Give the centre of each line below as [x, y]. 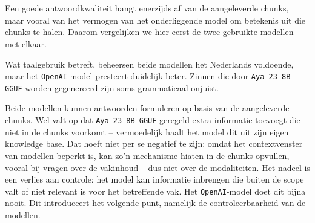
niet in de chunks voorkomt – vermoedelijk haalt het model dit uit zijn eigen [147, 131]
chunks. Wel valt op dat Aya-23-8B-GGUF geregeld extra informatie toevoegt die [153, 120]
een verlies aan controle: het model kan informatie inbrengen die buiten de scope [154, 179]
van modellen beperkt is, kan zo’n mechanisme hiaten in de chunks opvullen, [147, 155]
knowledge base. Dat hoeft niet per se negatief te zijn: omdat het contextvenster [154, 144]
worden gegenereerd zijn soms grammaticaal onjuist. [122, 87]
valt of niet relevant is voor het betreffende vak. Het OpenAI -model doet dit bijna [155, 191]
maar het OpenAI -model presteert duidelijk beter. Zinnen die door [127, 76]
